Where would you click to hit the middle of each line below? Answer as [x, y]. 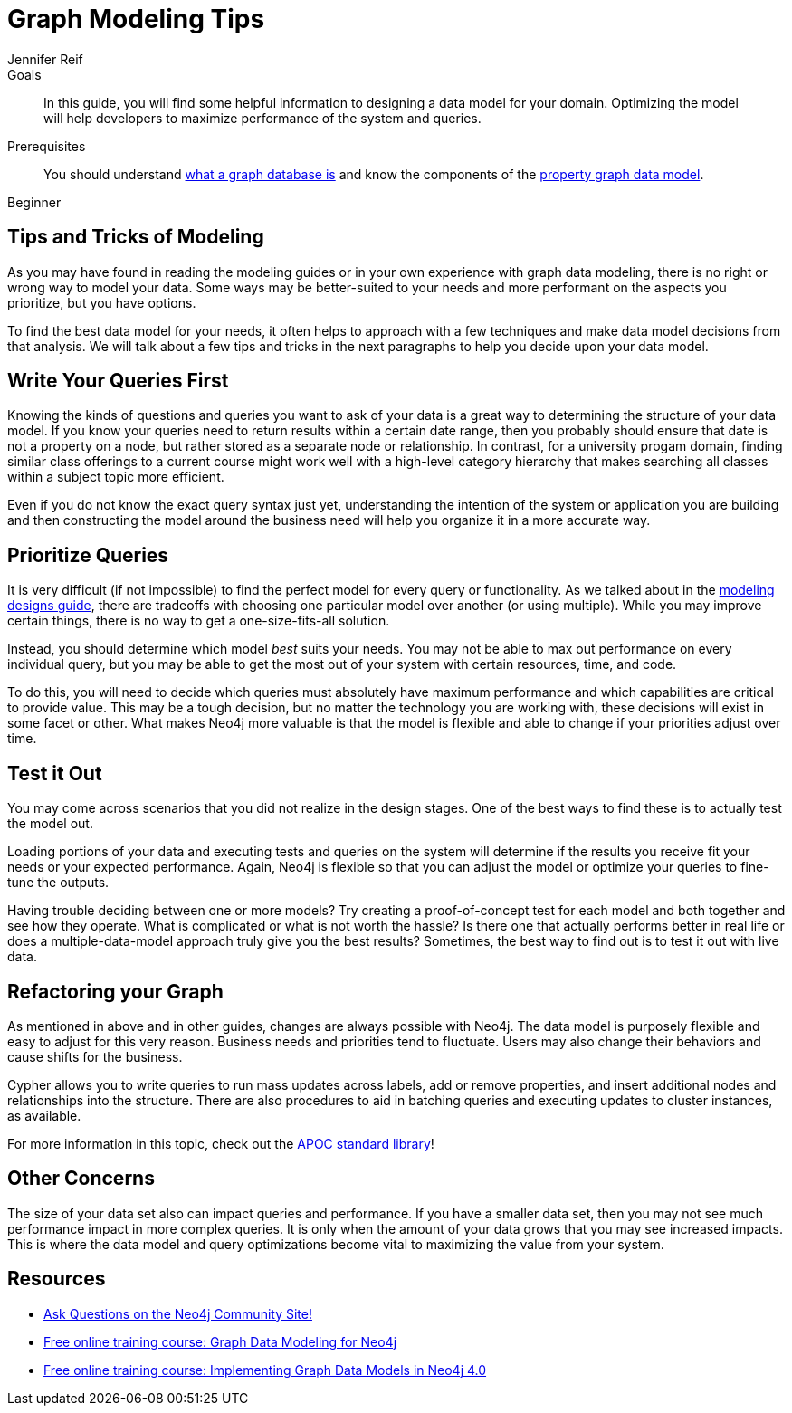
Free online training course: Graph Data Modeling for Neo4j [220, 1341]
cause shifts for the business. [95, 1056]
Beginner [34, 202]
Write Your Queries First [118, 381]
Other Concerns [81, 1179]
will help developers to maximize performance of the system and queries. [262, 118]
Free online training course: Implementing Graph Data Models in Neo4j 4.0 [265, 1370]
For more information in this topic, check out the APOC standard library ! [221, 1143]
